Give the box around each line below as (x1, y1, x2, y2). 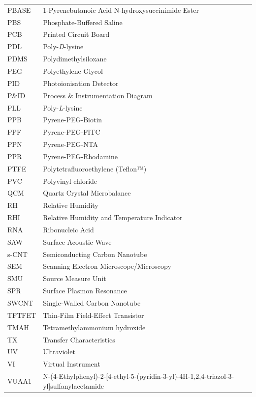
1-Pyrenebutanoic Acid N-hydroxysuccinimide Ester (43, 4, 199, 15)
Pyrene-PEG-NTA (43, 139, 98, 149)
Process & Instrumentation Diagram (43, 90, 153, 100)
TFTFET (7, 310, 36, 320)
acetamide (73, 380, 104, 391)
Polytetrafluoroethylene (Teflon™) (43, 163, 147, 173)
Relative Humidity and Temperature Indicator (43, 212, 183, 223)
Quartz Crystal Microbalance (43, 188, 131, 198)
